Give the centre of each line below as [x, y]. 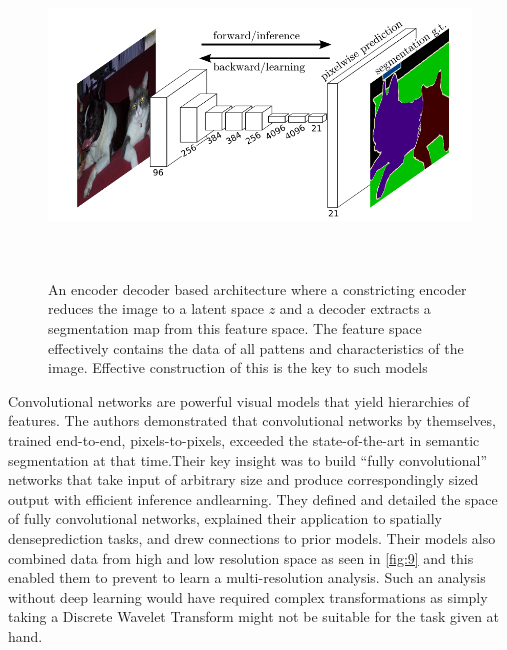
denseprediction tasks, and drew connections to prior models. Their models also [252, 537]
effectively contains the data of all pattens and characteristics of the [256, 347]
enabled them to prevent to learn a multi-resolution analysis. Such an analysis [247, 577]
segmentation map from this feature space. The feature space [235, 328]
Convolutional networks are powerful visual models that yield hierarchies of [239, 400]
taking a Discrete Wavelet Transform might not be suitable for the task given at [254, 616]
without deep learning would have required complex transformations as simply [248, 596]
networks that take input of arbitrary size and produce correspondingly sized [243, 479]
